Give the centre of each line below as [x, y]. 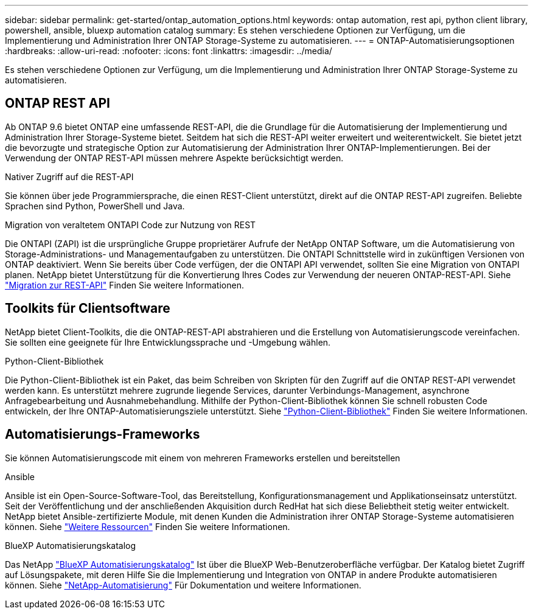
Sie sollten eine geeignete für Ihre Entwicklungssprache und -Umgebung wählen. [168, 342]
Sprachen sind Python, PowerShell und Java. [95, 206]
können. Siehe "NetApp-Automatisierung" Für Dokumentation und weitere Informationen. [183, 585]
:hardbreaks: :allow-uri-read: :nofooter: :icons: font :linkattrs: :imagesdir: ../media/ [169, 51]
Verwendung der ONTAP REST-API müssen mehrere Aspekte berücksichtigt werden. [174, 158]
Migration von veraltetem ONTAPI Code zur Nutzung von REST [131, 225]
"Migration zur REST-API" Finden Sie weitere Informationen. [124, 285]
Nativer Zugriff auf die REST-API [69, 176]
